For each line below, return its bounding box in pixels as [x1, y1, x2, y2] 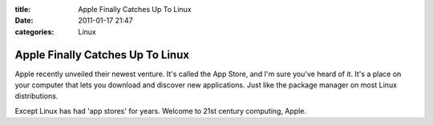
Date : [14, 16, 34, 26]
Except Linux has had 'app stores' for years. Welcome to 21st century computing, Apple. [14, 106, 306, 115]
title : [14, 5, 31, 14]
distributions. [14, 91, 59, 101]
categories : [14, 26, 55, 36]
